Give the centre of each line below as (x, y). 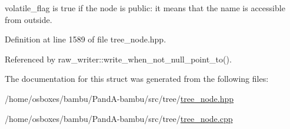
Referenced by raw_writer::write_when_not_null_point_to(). (118, 59)
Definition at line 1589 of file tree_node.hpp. (86, 39)
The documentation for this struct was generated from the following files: (137, 79)
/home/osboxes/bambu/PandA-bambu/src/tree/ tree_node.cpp (119, 118)
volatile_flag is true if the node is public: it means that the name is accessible (145, 8)
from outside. (29, 19)
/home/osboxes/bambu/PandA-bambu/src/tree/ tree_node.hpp (119, 98)
